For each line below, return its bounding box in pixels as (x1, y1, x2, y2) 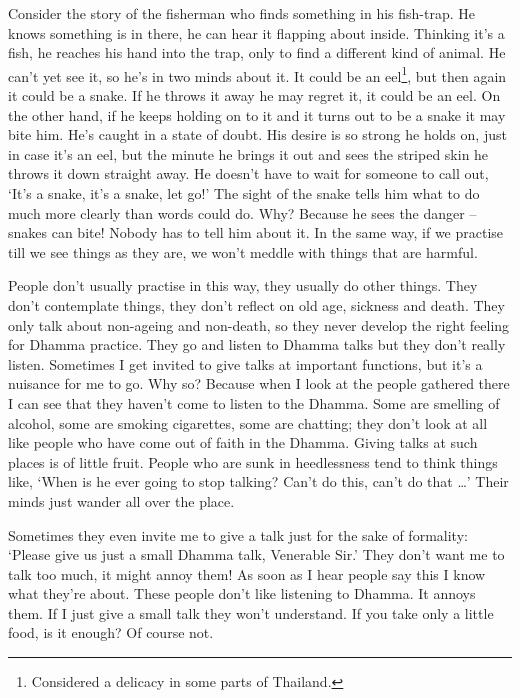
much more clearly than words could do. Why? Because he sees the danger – (8, 202, 477, 223)
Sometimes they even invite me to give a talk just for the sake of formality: (8, 524, 468, 545)
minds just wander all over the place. (8, 490, 235, 511)
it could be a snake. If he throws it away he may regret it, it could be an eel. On (8, 85, 501, 106)
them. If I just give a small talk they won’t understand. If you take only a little (8, 602, 494, 623)
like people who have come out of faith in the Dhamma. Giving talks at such (8, 432, 478, 453)
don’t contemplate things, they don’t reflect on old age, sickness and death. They (8, 294, 505, 315)
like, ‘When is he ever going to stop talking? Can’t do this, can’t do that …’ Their (8, 471, 509, 492)
